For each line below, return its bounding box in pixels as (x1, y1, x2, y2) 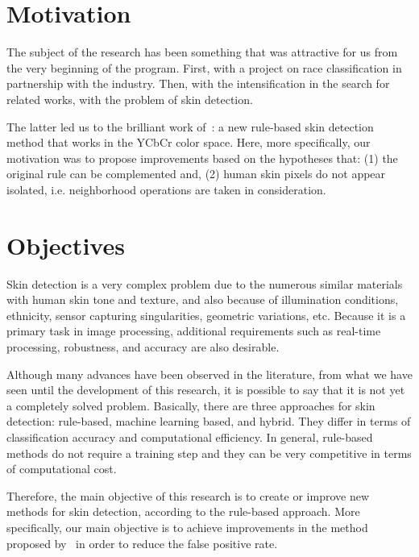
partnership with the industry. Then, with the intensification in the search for (6, 75, 390, 92)
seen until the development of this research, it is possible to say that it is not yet (6, 381, 405, 398)
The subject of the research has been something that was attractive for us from (6, 44, 398, 60)
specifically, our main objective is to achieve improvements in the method (6, 518, 368, 535)
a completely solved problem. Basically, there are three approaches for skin (6, 397, 375, 414)
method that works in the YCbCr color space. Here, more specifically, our (6, 134, 371, 151)
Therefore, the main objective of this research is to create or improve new (6, 487, 370, 504)
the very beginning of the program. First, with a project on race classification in (6, 59, 402, 76)
